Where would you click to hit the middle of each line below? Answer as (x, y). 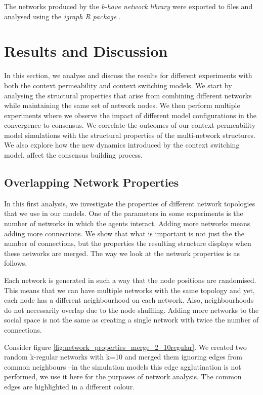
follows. (16, 263)
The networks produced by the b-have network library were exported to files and (128, 6)
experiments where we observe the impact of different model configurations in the (130, 115)
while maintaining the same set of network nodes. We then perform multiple (122, 105)
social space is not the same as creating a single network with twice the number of (131, 320)
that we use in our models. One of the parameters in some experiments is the (124, 213)
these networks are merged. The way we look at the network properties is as (122, 253)
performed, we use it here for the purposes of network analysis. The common (123, 376)
